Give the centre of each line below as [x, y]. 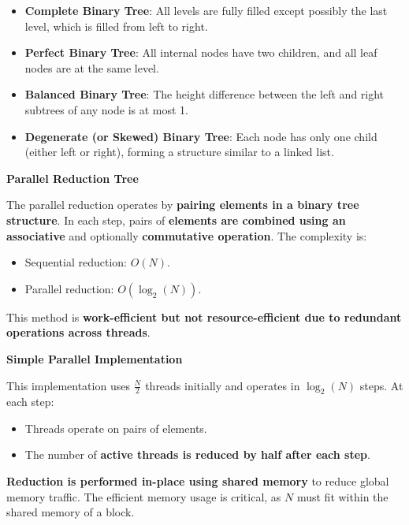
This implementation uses [68, 385]
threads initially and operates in [223, 385]
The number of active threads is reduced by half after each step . [197, 454]
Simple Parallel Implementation [95, 358]
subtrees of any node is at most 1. [107, 109]
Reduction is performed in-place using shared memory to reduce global [198, 481]
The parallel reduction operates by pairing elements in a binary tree [183, 205]
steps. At [381, 385]
